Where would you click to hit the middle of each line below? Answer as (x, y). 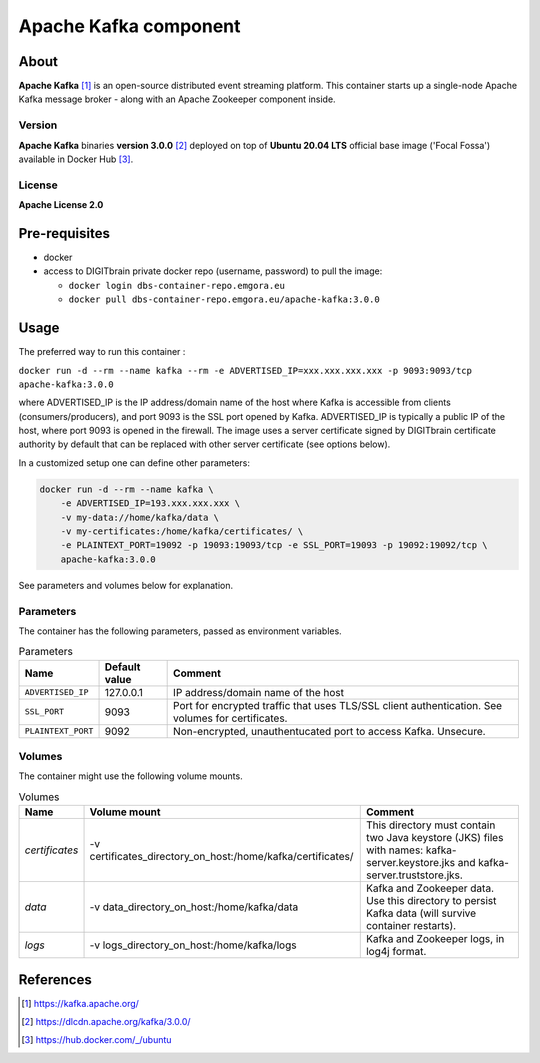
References (55, 979)
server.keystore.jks (410, 863)
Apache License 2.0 (61, 205)
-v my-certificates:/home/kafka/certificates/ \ (182, 531)
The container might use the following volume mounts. (131, 776)
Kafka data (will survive (421, 913)
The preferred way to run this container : (102, 352)
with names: (394, 850)
